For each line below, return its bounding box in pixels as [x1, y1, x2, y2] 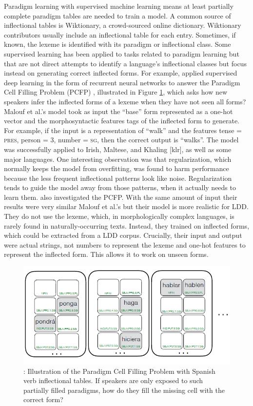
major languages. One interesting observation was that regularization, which [4, 154, 232, 164]
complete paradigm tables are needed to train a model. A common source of [4, 10, 231, 20]
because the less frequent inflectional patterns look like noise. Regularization [4, 173, 232, 183]
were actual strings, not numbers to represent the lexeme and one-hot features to [4, 239, 246, 250]
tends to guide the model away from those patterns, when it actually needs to [4, 182, 236, 193]
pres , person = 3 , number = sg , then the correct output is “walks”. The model [4, 135, 239, 145]
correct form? [23, 394, 63, 405]
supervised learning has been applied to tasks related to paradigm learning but [4, 48, 239, 58]
